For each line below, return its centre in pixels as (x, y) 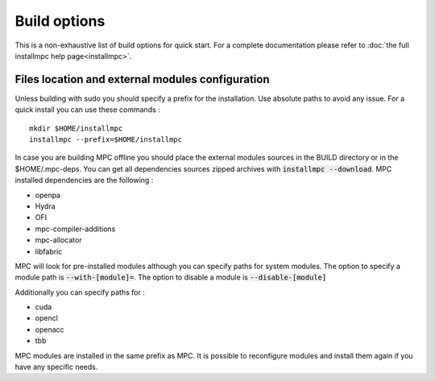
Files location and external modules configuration (142, 79)
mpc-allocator (58, 240)
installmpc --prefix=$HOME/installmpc (106, 140)
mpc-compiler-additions (75, 229)
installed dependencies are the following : (84, 180)
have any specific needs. (56, 367)
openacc (50, 329)
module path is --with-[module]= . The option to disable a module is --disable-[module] (171, 277)
